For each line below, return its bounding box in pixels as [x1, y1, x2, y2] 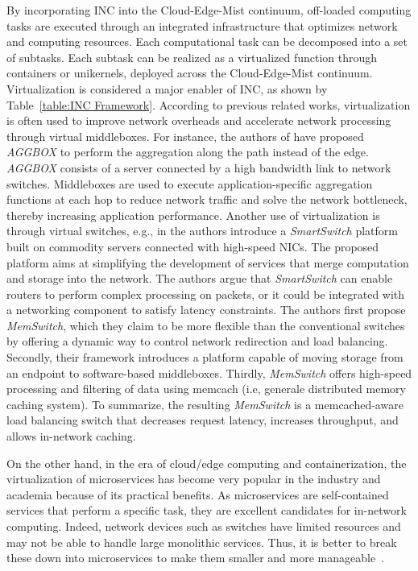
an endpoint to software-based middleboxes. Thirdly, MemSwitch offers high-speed [6, 364, 412, 381]
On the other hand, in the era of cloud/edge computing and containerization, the [6, 454, 407, 471]
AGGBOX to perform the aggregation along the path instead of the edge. [6, 143, 369, 160]
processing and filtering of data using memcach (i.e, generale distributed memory [6, 380, 406, 397]
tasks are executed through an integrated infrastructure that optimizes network [6, 17, 398, 34]
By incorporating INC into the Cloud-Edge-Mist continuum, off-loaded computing [6, 2, 412, 18]
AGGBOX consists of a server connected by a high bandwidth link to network [6, 159, 391, 176]
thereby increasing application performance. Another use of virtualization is [6, 206, 380, 223]
